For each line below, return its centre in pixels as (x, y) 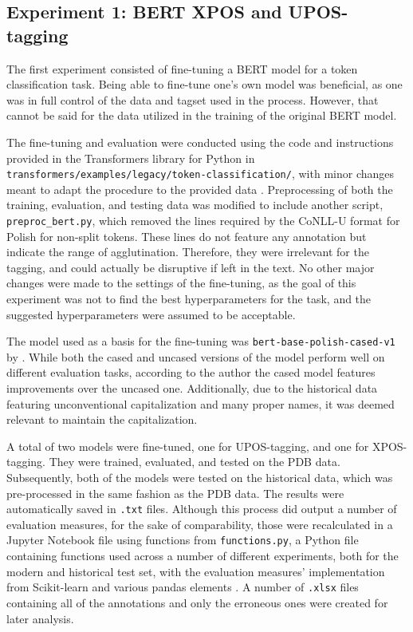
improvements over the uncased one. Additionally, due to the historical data (192, 388)
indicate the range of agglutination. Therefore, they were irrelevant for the (188, 252)
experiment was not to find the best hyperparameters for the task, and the (189, 299)
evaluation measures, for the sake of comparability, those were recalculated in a (200, 524)
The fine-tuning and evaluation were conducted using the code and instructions (200, 142)
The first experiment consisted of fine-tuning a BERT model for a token (182, 68)
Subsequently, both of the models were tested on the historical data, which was (200, 478)
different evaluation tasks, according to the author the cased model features (191, 372)
